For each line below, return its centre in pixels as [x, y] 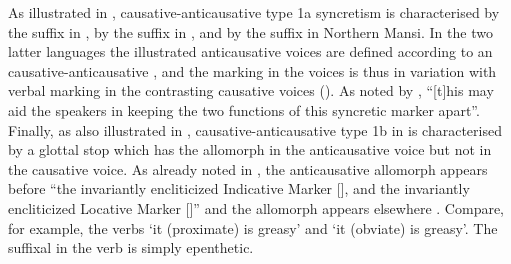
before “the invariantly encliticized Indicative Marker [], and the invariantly [239, 188]
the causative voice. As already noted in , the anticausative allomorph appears [248, 168]
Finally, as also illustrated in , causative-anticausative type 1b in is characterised [255, 129]
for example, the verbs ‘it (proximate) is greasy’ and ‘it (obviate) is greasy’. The [253, 227]
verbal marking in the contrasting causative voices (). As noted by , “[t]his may [251, 90]
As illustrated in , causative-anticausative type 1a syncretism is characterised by [254, 12]
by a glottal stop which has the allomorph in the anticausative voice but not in [250, 149]
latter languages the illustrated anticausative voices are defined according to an [250, 51]
